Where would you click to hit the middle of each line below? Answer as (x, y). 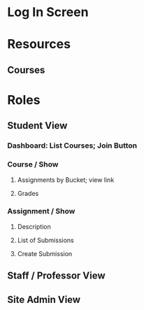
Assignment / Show (41, 211)
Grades (28, 193)
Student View (37, 126)
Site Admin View (44, 299)
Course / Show (33, 164)
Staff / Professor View (56, 276)
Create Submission (45, 253)
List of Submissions (46, 240)
